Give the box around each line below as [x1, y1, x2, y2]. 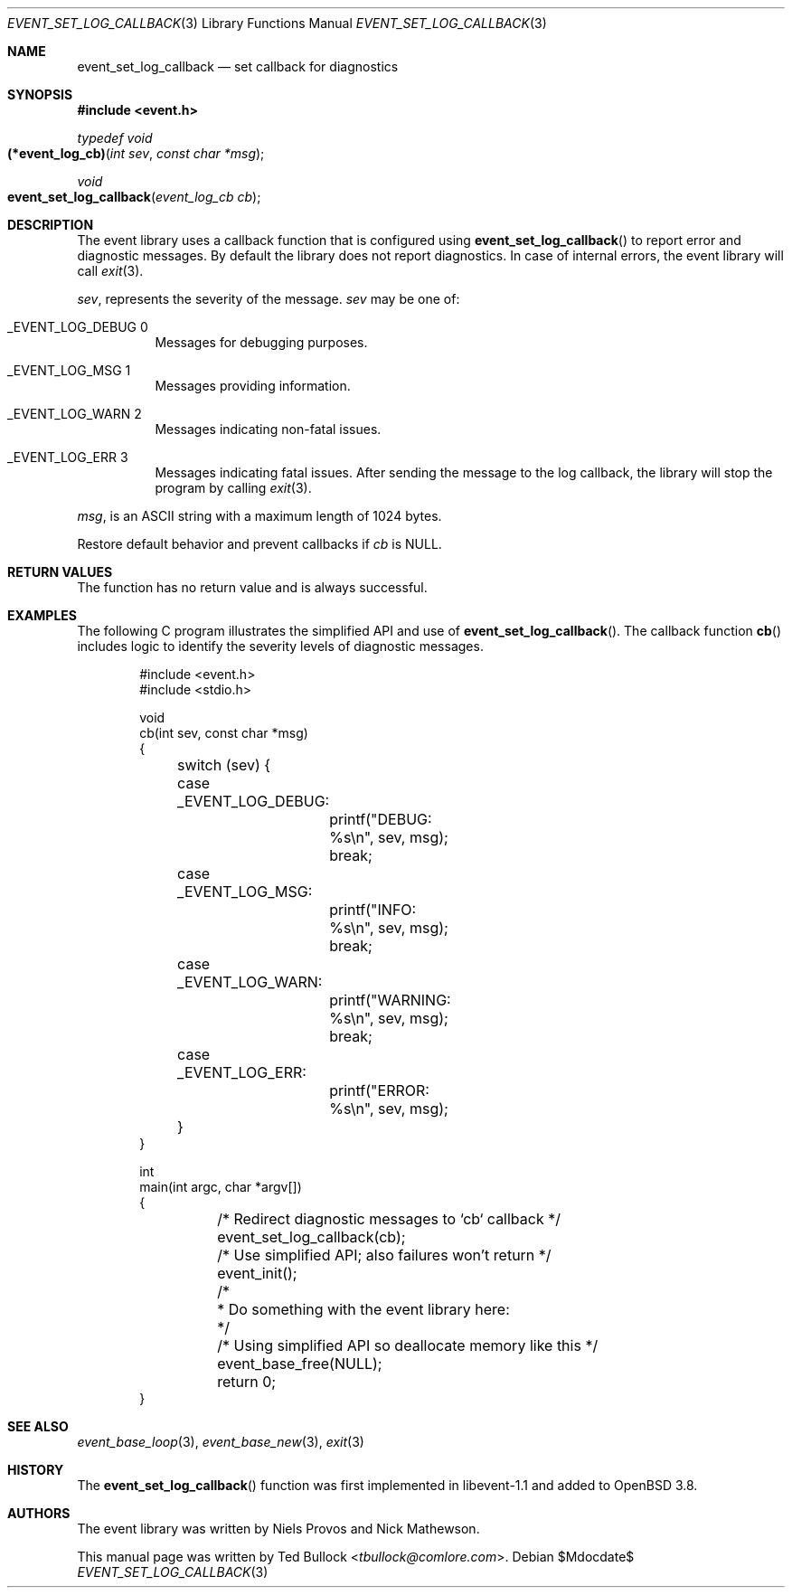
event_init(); [217, 1264, 297, 1282]
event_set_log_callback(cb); [217, 1228, 406, 1246]
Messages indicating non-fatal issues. [155, 421, 382, 437]
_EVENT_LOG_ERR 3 [7, 449, 128, 465]
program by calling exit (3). [155, 480, 312, 495]
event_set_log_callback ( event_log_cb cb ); [7, 189, 261, 204]
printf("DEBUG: [329, 810, 432, 828]
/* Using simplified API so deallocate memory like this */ [217, 1336, 599, 1354]
